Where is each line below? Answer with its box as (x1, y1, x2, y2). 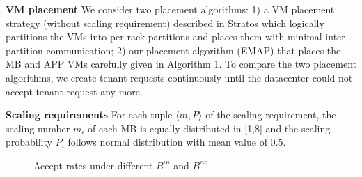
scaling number (6, 121, 70, 135)
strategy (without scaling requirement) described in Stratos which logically (6, 15, 324, 30)
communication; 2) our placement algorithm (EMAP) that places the (46, 43, 341, 57)
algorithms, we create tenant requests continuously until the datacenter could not (6, 70, 353, 84)
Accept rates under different (33, 157, 153, 172)
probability (6, 134, 52, 149)
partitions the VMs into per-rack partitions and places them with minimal (6, 29, 322, 44)
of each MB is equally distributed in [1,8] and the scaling (88, 121, 331, 135)
